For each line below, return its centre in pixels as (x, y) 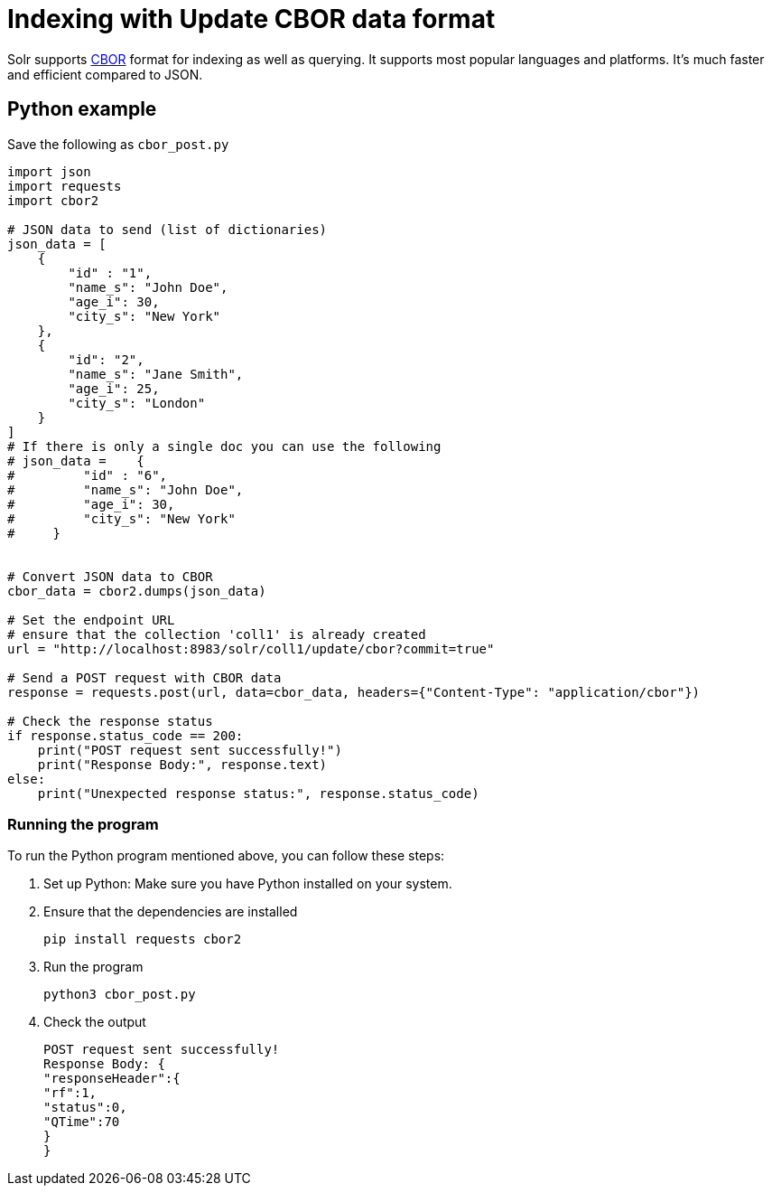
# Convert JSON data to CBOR (110, 576)
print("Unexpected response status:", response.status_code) (258, 793)
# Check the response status (110, 721)
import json (49, 171)
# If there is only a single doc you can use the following (224, 446)
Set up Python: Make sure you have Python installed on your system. (248, 884)
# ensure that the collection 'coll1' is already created (217, 634)
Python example (82, 109)
